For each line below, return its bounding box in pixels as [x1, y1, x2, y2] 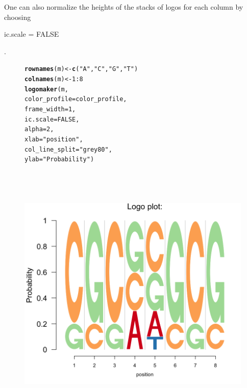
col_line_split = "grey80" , [24, 145, 112, 153]
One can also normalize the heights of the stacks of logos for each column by [4, 2, 243, 12]
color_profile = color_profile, [24, 95, 127, 103]
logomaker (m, [24, 85, 68, 93]
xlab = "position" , [24, 135, 83, 143]
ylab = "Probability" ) [24, 156, 94, 163]
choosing [4, 11, 31, 22]
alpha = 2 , [24, 126, 54, 133]
